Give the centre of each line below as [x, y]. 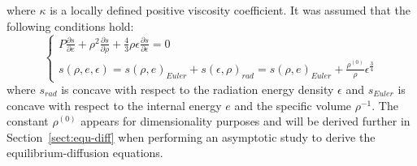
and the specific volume [293, 105]
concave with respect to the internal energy [114, 105]
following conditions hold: [70, 26]
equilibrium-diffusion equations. [85, 153]
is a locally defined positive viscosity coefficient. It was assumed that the [230, 10]
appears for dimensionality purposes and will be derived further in [245, 121]
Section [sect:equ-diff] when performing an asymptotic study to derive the [191, 136]
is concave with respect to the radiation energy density [198, 89]
